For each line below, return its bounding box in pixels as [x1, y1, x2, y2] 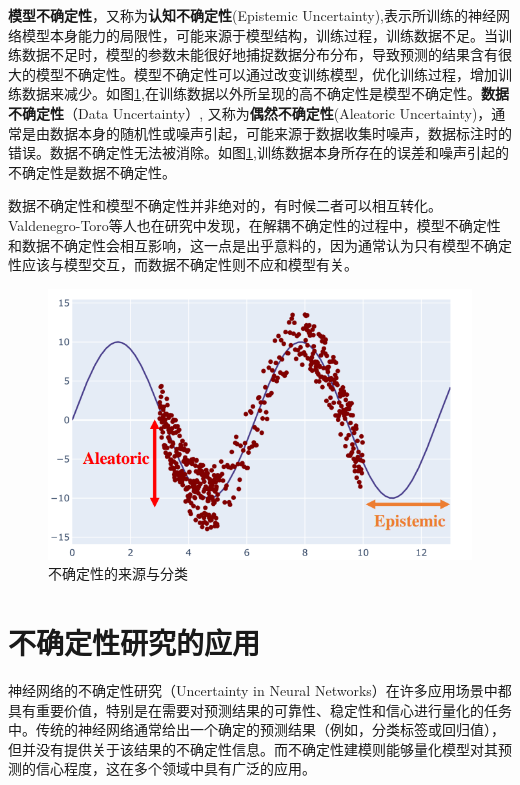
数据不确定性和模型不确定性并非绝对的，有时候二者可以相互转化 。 [8, 195, 442, 216]
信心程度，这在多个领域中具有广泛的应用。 [35, 758, 316, 779]
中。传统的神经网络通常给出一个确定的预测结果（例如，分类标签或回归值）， [8, 719, 505, 740]
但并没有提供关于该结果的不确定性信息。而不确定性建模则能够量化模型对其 [8, 738, 498, 759]
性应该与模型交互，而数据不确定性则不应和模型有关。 [8, 254, 358, 275]
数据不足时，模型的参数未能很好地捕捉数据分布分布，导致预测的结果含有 [21, 44, 498, 65]
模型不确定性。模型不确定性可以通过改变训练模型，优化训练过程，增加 [35, 63, 498, 84]
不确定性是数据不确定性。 [8, 161, 176, 182]
